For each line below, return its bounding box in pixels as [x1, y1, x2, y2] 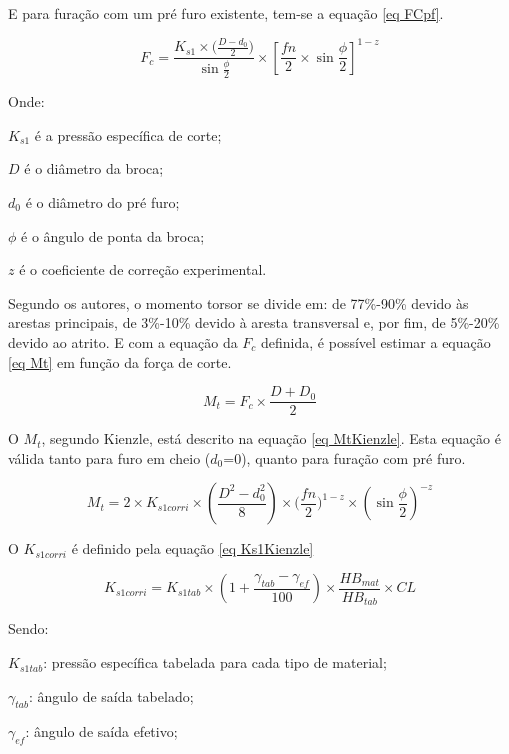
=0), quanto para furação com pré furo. [223, 447, 466, 468]
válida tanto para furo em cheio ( [8, 447, 211, 468]
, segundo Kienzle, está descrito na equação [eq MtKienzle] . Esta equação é [41, 428, 501, 449]
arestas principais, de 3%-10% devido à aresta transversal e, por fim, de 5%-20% [8, 312, 500, 333]
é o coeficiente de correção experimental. [19, 259, 267, 280]
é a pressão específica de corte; [34, 124, 222, 145]
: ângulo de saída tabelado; [28, 685, 194, 706]
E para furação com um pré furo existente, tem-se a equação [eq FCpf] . [8, 3, 444, 23]
